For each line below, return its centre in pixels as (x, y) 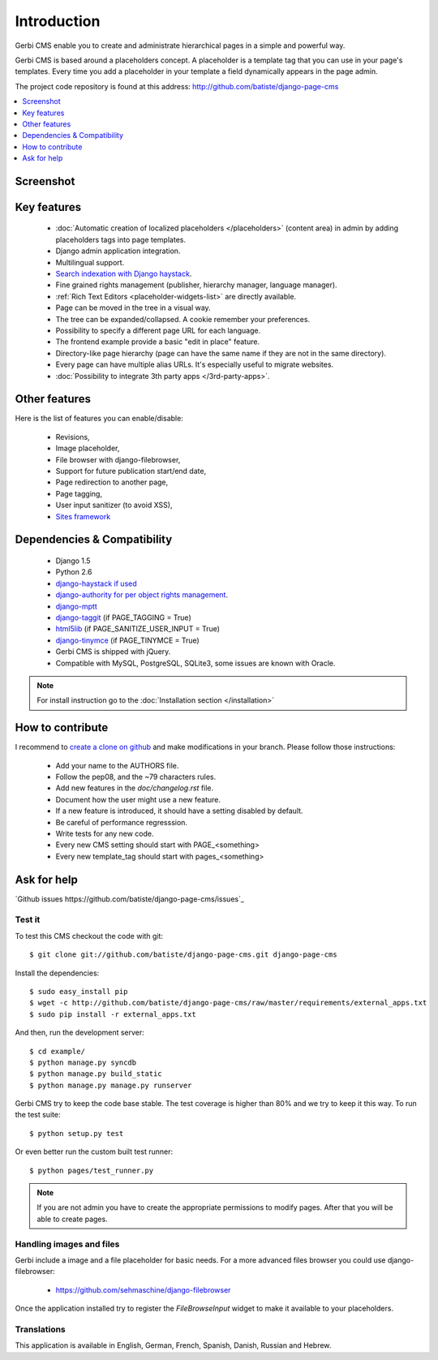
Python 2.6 (74, 572)
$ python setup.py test (77, 1133)
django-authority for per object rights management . (142, 595)
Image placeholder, (88, 448)
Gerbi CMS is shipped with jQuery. (113, 652)
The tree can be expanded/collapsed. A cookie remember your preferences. (183, 319)
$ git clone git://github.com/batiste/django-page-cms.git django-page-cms (183, 955)
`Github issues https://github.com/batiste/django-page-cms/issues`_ (130, 899)
